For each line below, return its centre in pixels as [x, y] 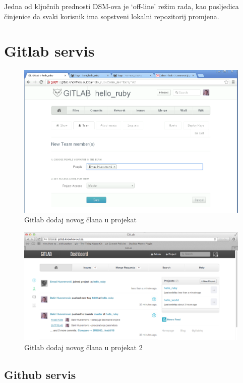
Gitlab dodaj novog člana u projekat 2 [83, 347]
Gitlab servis [49, 51]
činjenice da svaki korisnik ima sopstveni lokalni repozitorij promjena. [112, 16]
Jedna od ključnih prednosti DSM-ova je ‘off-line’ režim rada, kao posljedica [121, 6]
